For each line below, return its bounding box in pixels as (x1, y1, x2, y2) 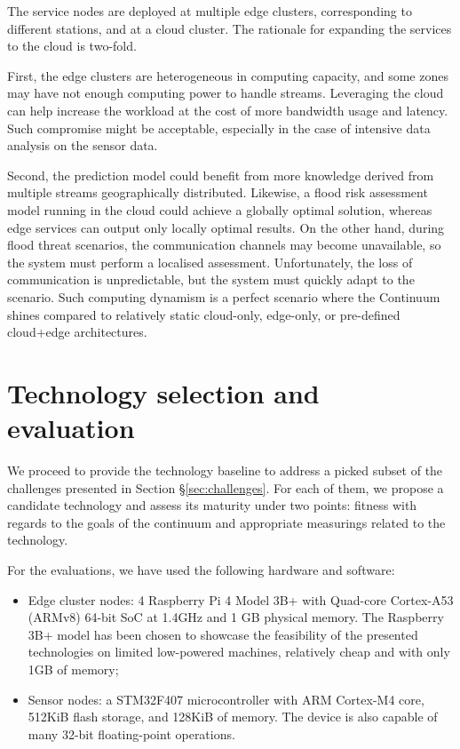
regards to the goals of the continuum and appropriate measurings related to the (7, 513, 446, 531)
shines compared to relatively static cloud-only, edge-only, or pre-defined (7, 305, 401, 323)
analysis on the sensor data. (7, 136, 158, 155)
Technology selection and (7, 374, 320, 410)
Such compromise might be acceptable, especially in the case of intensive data (7, 118, 431, 137)
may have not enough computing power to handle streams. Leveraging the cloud (7, 84, 444, 102)
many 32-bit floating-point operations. (28, 724, 235, 743)
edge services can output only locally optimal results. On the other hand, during (7, 218, 445, 236)
